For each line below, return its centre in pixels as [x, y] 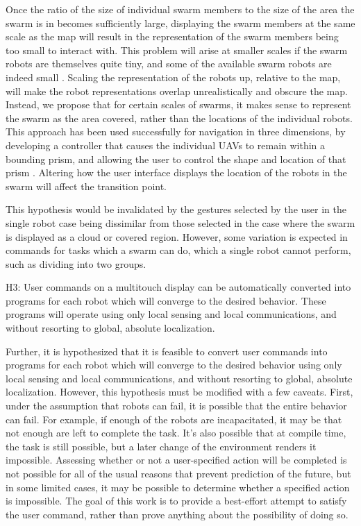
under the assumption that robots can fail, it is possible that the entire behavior [176, 406]
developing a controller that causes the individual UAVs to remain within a [166, 145]
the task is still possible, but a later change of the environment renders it [161, 446]
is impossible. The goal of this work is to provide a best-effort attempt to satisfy [176, 501]
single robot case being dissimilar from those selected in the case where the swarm [180, 222]
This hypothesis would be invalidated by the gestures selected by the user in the [176, 209]
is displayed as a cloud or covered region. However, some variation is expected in [177, 236]
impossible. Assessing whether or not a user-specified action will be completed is [176, 460]
